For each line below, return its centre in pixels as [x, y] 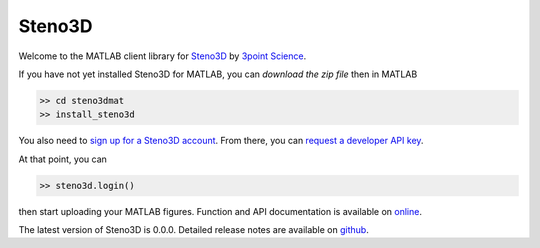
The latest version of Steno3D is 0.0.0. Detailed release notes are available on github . [193, 230]
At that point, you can [62, 159]
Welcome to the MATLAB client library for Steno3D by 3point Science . [162, 56]
